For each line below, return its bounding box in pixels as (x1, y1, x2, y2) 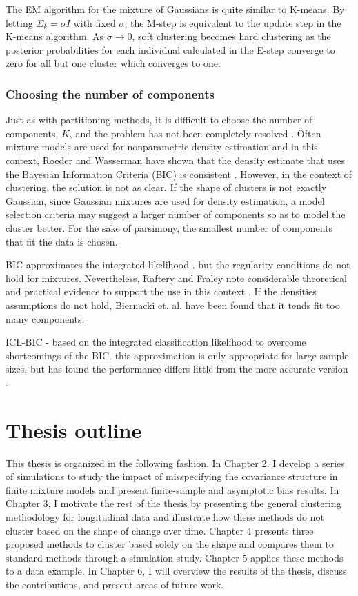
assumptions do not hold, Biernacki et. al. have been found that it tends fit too (6, 297, 340, 312)
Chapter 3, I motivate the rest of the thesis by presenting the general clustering (6, 496, 341, 510)
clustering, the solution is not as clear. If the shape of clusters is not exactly (6, 180, 327, 195)
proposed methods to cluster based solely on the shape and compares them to (6, 537, 334, 551)
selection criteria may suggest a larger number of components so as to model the (6, 207, 346, 221)
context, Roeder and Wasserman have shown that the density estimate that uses (6, 152, 345, 167)
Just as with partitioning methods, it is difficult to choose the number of (6, 112, 312, 127)
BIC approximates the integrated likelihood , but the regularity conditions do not (6, 257, 350, 272)
